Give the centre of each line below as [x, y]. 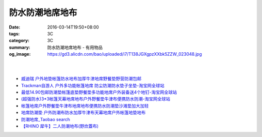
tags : [14, 33]
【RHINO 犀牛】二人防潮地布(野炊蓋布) [60, 126]
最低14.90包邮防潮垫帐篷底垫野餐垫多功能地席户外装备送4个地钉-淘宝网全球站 [99, 92]
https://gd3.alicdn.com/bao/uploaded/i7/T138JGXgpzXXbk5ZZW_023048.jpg [125, 54]
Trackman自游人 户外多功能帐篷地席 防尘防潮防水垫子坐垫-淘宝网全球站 [93, 85]
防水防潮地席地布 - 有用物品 [75, 47]
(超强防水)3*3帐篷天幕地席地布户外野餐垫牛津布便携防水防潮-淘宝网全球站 [96, 99]
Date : [15, 27]
